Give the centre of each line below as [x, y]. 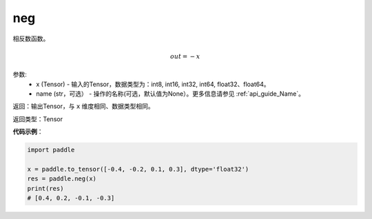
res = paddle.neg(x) [62, 179]
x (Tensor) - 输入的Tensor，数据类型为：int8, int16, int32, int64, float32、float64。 [153, 84]
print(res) [45, 188]
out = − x [185, 56]
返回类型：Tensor [38, 119]
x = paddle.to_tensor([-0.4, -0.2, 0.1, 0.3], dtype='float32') [138, 169]
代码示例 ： [28, 132]
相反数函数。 [31, 39]
